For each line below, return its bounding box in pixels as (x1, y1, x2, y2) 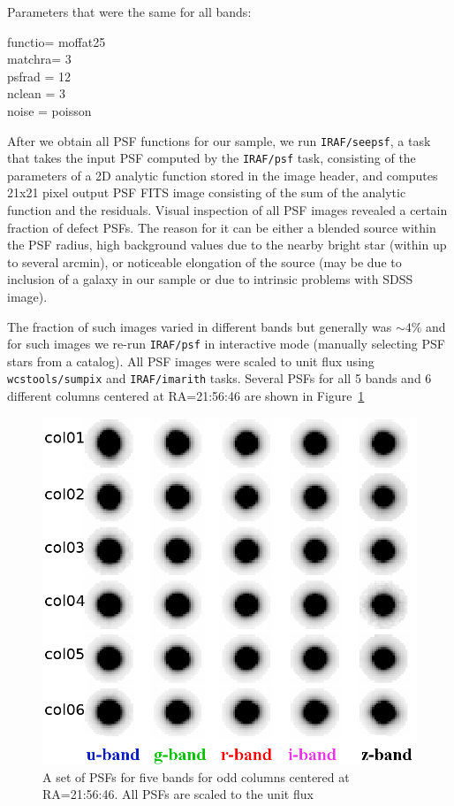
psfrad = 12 (7, 66, 72, 85)
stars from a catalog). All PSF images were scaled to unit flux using (7, 351, 375, 370)
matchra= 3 (7, 50, 72, 68)
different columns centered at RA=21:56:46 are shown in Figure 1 (7, 387, 365, 405)
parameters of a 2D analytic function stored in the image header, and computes (7, 165, 438, 184)
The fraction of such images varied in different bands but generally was (7, 317, 392, 335)
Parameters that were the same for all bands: (7, 3, 252, 20)
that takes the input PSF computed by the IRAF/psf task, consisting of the (7, 149, 416, 167)
